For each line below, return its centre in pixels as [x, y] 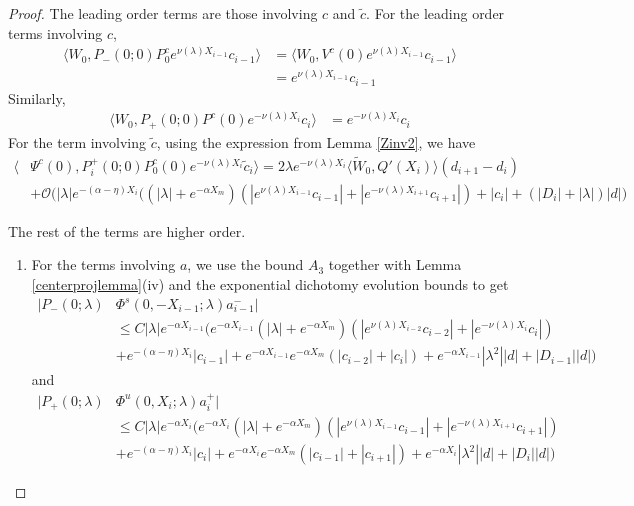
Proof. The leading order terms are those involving [163, 13]
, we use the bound [245, 264]
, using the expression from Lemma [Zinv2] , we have [316, 141]
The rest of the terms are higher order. [127, 230]
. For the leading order [435, 13]
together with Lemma [395, 264]
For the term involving [77, 141]
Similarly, [37, 97]
